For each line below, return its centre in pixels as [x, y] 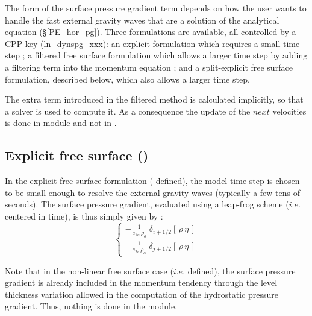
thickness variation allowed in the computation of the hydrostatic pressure [142, 294]
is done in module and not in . [61, 123]
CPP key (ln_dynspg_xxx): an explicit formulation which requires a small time [152, 43]
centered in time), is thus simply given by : [84, 216]
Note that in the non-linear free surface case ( [89, 270]
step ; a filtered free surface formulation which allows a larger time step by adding [156, 55]
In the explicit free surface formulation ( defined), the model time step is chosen [152, 181]
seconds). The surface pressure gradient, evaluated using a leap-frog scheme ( [147, 204]
